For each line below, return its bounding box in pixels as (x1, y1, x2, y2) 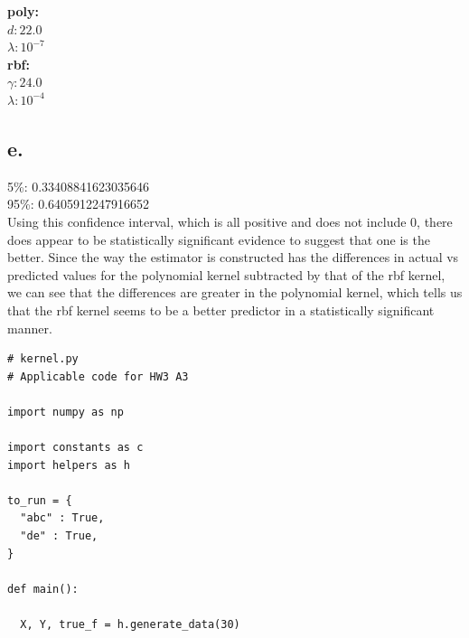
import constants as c (7, 441, 144, 455)
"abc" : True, (20, 511, 105, 525)
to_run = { (7, 493, 72, 507)
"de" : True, (20, 530, 98, 543)
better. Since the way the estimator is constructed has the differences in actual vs (7, 248, 459, 267)
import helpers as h (7, 458, 131, 472)
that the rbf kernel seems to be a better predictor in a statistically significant (7, 300, 435, 319)
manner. (7, 318, 52, 337)
